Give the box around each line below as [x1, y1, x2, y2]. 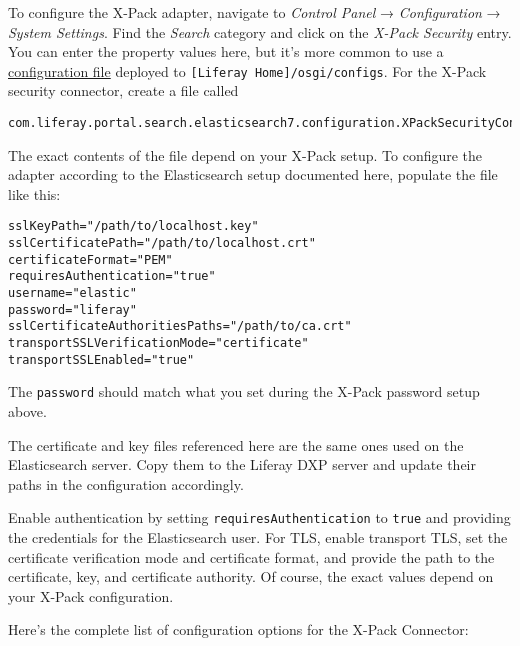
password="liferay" [8, 302, 137, 317]
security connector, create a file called [8, 80, 239, 101]
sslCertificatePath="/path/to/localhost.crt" [8, 236, 316, 251]
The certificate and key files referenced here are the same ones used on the [8, 434, 464, 455]
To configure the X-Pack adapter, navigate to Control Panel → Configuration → [8, 2, 501, 22]
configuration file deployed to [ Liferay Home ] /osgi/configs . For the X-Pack [8, 60, 487, 81]
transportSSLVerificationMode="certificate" [8, 336, 309, 351]
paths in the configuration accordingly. [8, 473, 244, 494]
